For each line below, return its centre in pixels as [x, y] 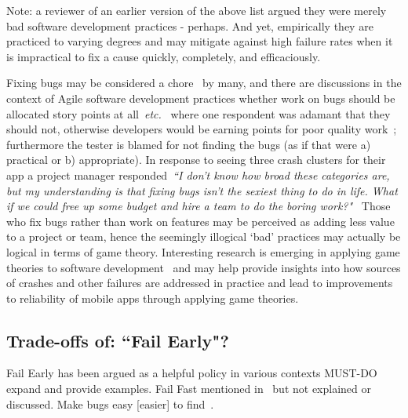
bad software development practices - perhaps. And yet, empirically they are [190, 25]
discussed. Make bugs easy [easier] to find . [110, 403]
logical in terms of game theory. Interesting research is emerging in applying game [203, 251]
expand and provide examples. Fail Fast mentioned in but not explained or [189, 389]
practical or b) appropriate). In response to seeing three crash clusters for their [196, 160]
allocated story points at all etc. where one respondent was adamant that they [199, 113]
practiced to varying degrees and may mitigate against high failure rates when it [200, 41]
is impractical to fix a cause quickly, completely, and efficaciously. [164, 56]
